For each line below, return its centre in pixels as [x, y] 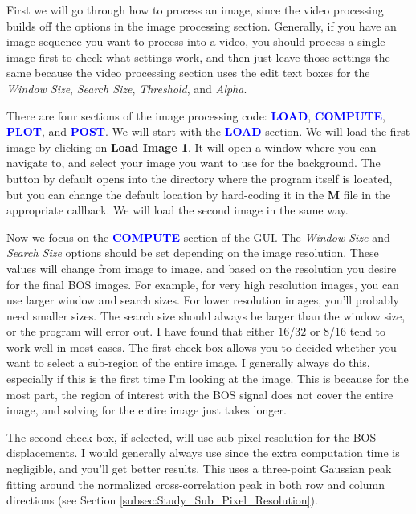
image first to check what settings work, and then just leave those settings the [198, 57]
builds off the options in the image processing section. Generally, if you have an [202, 25]
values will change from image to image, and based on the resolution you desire [202, 268]
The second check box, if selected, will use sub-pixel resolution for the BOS [192, 436]
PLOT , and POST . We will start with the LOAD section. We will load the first [208, 131]
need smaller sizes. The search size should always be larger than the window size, [206, 315]
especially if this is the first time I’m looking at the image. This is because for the [208, 379]
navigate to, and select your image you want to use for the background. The [194, 163]
